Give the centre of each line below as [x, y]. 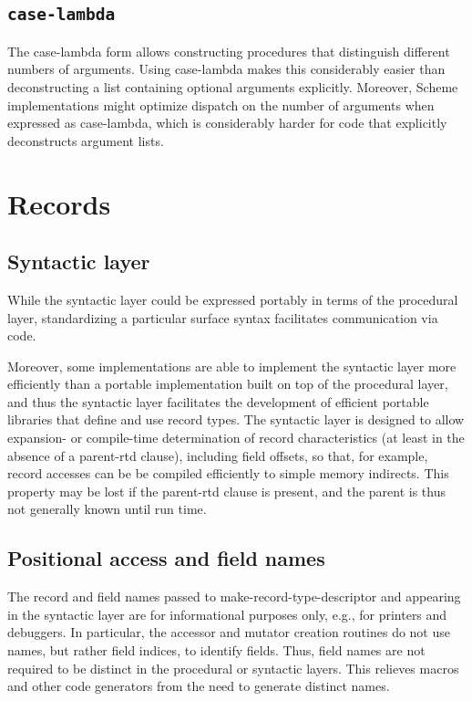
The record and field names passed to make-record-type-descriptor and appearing [234, 596]
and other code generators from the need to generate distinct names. [199, 686]
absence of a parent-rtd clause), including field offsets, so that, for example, [218, 455]
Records [59, 203]
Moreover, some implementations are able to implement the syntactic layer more [232, 366]
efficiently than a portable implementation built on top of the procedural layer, [228, 384]
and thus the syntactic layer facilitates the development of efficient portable [218, 401]
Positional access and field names [166, 558]
